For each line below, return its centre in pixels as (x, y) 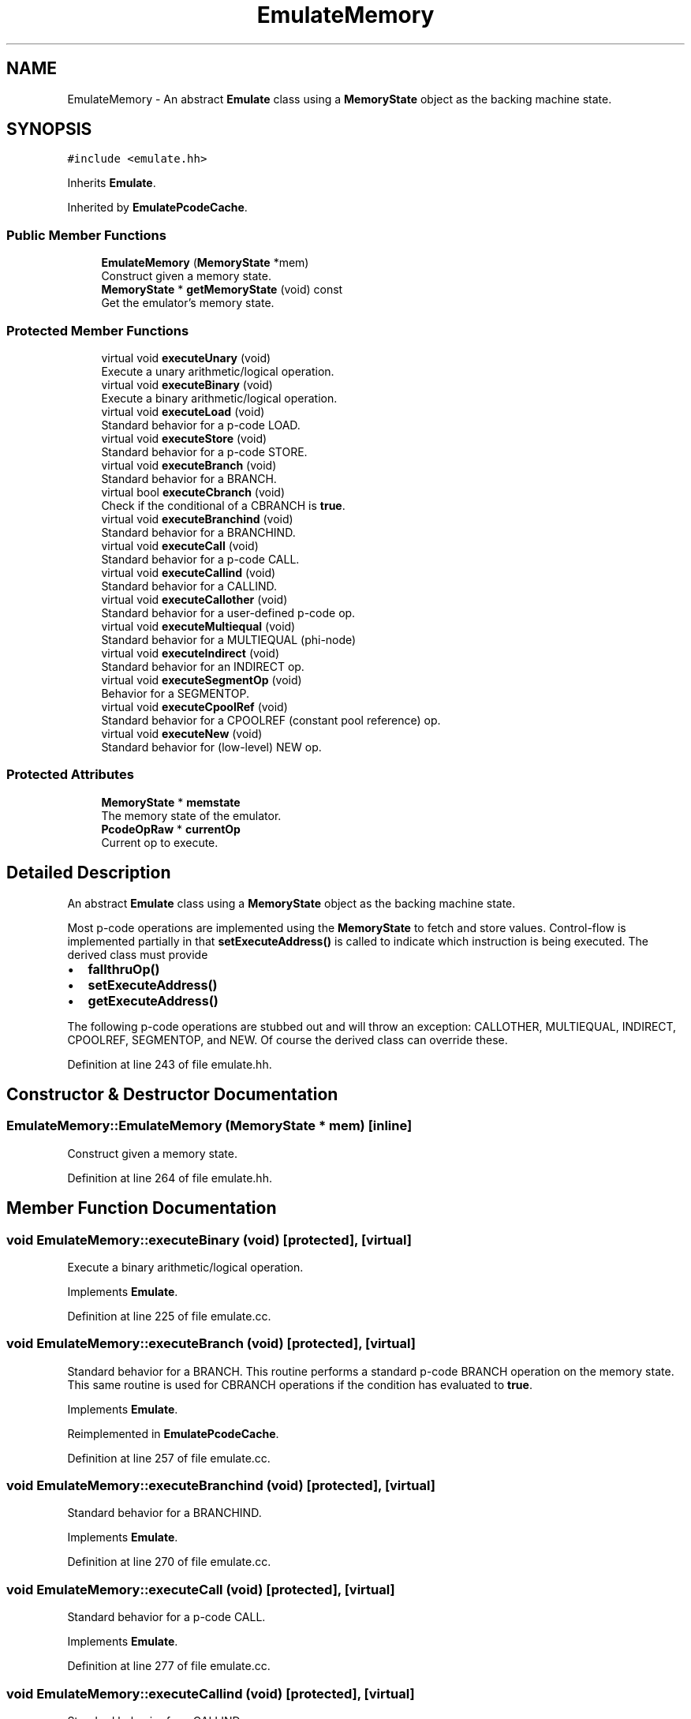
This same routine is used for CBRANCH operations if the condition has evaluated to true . (300, 1384)
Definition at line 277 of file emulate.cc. (169, 1666)
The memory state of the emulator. (191, 815)
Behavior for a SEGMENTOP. (175, 693)
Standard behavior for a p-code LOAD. (201, 425)
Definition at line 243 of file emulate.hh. (170, 1064)
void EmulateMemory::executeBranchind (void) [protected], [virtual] (221, 1486)
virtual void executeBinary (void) (187, 384)
